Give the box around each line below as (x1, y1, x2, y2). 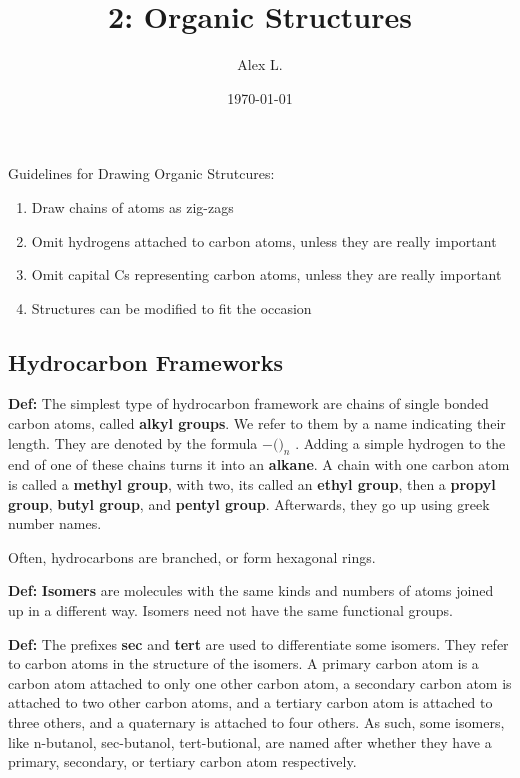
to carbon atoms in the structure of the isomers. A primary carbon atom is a (8, 653, 479, 674)
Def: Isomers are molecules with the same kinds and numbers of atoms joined (8, 580, 494, 601)
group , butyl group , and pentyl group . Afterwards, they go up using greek (8, 493, 490, 514)
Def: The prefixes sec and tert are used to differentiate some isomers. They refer (8, 633, 509, 654)
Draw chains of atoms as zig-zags (31, 196, 234, 217)
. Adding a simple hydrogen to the (295, 432, 506, 453)
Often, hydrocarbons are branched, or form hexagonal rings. (8, 546, 376, 567)
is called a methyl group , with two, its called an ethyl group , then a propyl (8, 474, 496, 495)
